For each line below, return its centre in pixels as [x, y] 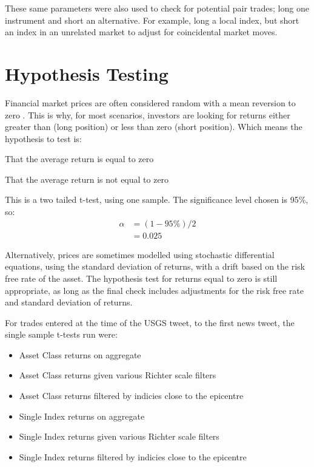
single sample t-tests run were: [61, 334]
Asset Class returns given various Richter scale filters [118, 375]
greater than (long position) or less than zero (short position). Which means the [154, 127]
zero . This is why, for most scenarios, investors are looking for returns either [148, 114]
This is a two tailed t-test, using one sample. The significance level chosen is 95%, [157, 199]
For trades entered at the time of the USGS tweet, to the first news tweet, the [150, 322]
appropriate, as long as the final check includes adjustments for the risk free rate [155, 290]
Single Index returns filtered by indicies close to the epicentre [133, 456]
